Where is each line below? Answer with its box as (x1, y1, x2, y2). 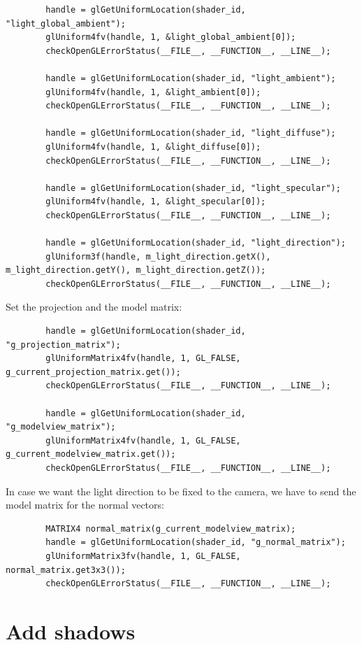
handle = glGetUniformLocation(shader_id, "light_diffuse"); (45, 128, 336, 139)
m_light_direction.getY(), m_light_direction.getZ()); (6, 265, 266, 276)
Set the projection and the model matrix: (6, 299, 182, 314)
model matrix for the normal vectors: (6, 497, 164, 512)
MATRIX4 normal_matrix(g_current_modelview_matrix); (45, 523, 296, 534)
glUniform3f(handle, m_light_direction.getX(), (45, 251, 271, 262)
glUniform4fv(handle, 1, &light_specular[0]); (45, 197, 266, 207)
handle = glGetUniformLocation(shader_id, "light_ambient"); (45, 73, 336, 83)
